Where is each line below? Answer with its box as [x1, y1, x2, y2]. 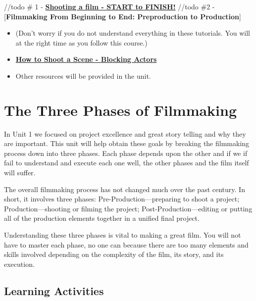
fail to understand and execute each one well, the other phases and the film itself [4, 157, 249, 168]
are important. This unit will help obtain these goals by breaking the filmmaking [4, 138, 250, 149]
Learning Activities [4, 283, 104, 298]
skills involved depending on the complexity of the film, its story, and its [4, 249, 224, 259]
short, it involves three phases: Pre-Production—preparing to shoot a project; [4, 194, 240, 204]
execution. [4, 258, 35, 269]
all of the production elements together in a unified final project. [4, 213, 200, 223]
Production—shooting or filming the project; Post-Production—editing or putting [4, 203, 253, 213]
